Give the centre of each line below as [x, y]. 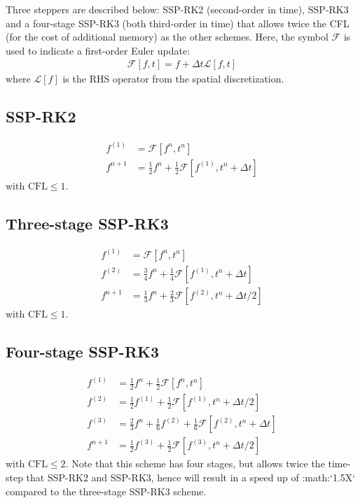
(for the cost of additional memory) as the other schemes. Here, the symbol [167, 37]
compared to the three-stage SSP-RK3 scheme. [106, 491]
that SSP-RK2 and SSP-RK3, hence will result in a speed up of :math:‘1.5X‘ [191, 477]
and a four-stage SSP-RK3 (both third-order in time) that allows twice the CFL [178, 23]
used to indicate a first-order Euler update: [98, 50]
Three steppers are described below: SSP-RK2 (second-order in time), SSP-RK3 [177, 9]
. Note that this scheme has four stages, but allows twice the [195, 463]
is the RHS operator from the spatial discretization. [173, 79]
